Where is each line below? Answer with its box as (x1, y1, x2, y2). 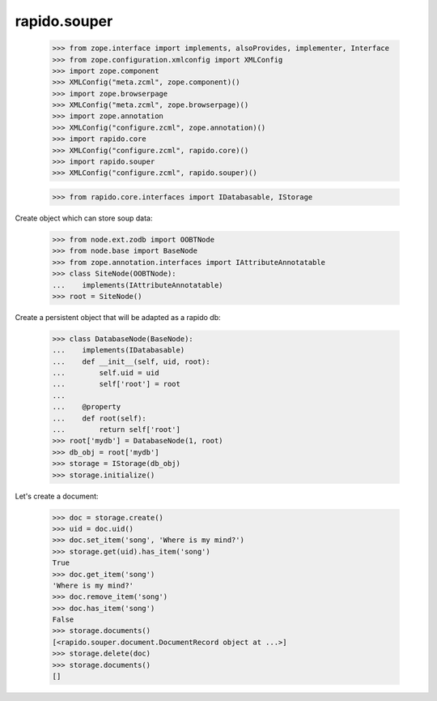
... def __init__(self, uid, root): (52, 357, 210, 366)
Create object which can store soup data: (15, 213, 153, 223)
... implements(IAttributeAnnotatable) (52, 280, 223, 289)
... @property (52, 402, 121, 412)
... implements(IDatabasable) (52, 345, 185, 355)
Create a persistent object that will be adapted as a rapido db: (15, 312, 221, 322)
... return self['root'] (52, 425, 181, 434)
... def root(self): (52, 413, 147, 423)
